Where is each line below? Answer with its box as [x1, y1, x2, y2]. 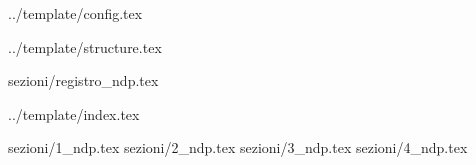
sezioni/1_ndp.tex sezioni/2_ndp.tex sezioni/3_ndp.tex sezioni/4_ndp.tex [8, 137, 468, 158]
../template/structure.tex [8, 36, 162, 57]
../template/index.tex [8, 103, 140, 124]
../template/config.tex [8, 3, 143, 23]
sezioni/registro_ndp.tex [8, 70, 159, 91]
